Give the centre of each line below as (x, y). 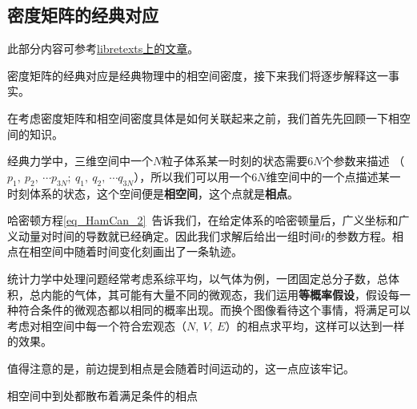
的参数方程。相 (365, 235)
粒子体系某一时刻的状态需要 (235, 161)
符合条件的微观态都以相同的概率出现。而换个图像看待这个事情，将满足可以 (214, 310)
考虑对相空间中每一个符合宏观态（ (97, 325)
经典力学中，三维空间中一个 (80, 161)
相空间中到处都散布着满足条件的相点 (102, 395)
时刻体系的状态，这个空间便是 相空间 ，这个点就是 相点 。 (153, 193)
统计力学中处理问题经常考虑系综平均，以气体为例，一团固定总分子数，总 (198, 278)
